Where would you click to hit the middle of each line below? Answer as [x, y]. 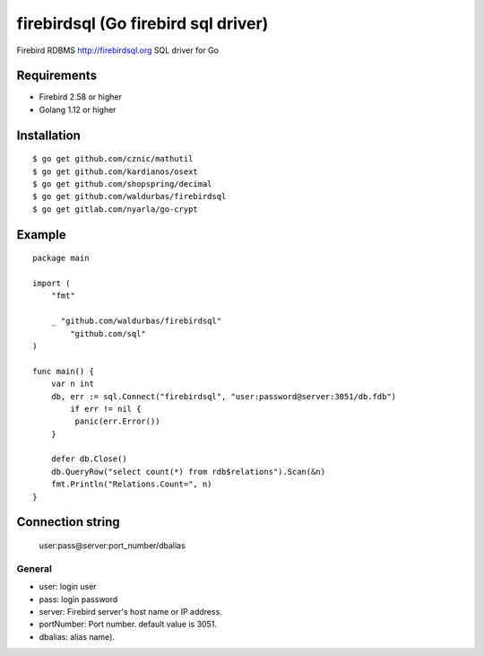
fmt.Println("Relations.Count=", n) [131, 484]
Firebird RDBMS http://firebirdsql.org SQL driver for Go [118, 50]
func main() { [63, 371]
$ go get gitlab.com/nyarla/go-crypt [116, 209]
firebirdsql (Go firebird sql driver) [143, 23]
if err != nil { [106, 409]
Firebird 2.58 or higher [81, 97]
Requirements [57, 76]
